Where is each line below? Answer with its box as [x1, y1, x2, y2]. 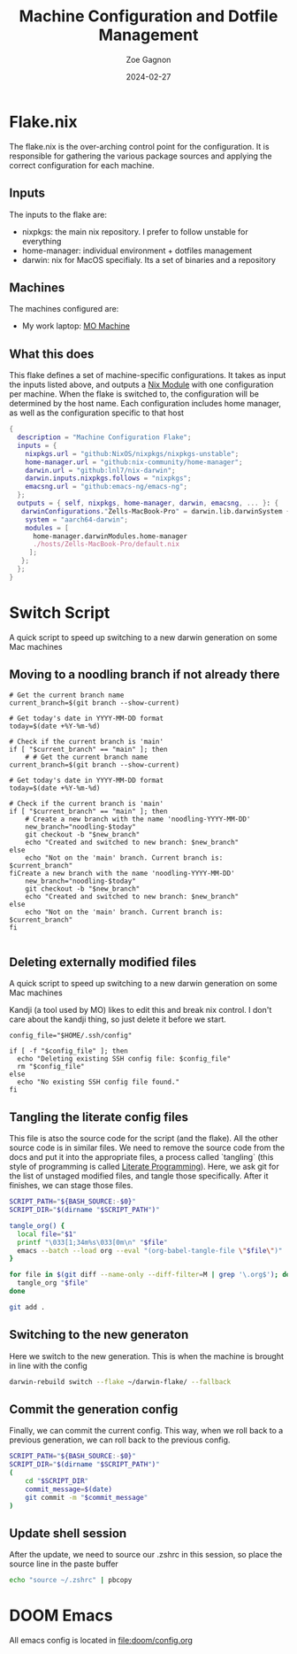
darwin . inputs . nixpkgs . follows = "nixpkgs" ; [25, 474, 192, 483]
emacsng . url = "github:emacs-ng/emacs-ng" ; [25, 483, 188, 491]
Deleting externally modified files [9, 955, 197, 970]
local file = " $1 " [17, 1229, 77, 1239]
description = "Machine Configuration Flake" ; [17, 433, 192, 442]
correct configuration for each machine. [9, 159, 155, 170]
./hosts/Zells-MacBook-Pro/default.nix [32, 540, 179, 549]
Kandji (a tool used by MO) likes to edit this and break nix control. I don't [9, 1005, 272, 1016]
